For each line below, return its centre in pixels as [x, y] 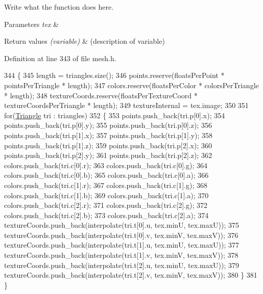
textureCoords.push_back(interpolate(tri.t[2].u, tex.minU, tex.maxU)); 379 [122, 265]
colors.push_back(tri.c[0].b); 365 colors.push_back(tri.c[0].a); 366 [106, 175]
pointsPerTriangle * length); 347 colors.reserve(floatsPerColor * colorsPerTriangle [131, 85]
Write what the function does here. [59, 7]
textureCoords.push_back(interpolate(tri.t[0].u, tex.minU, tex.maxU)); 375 [122, 225]
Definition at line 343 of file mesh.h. [60, 58]
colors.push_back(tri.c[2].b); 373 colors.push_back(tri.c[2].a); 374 [106, 215]
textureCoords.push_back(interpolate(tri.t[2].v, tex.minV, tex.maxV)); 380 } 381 [131, 275]
